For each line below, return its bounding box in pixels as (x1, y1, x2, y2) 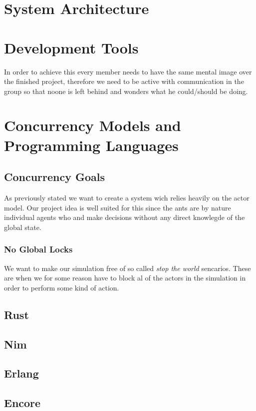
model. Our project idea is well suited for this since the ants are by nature (4, 202, 231, 212)
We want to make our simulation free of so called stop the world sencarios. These (4, 262, 251, 273)
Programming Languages (4, 134, 179, 155)
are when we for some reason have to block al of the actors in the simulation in (4, 272, 246, 283)
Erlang (4, 365, 39, 381)
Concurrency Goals (4, 169, 105, 184)
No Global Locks (4, 243, 73, 255)
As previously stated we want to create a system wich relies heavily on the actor (4, 192, 250, 203)
